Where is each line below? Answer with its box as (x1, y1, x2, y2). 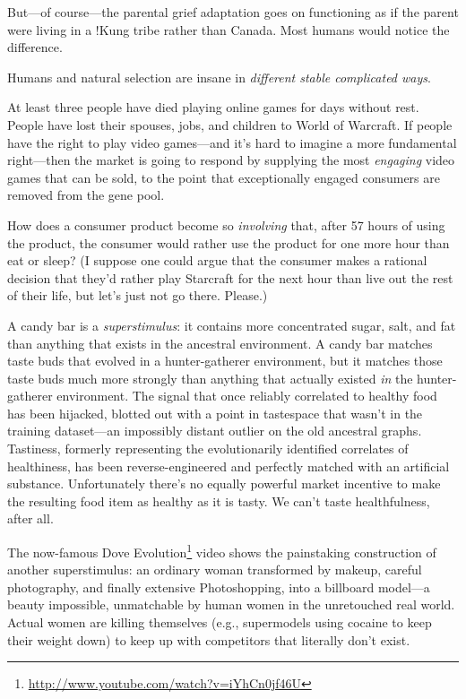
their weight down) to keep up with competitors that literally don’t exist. (7, 630, 410, 649)
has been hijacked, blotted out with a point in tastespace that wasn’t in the (7, 403, 423, 422)
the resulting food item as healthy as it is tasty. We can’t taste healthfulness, (7, 491, 430, 510)
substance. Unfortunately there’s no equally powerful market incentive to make (7, 474, 441, 493)
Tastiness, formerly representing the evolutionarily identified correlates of (7, 439, 409, 458)
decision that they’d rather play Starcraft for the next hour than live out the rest (7, 268, 453, 287)
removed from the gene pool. (7, 186, 165, 204)
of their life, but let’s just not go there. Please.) (7, 286, 268, 305)
